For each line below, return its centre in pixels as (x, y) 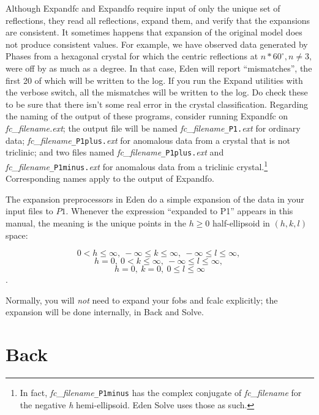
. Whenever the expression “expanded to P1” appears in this (179, 211)
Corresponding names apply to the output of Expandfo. (110, 178)
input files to (29, 211)
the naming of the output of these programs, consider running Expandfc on (147, 116)
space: (17, 235)
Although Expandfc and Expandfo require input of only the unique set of (143, 8)
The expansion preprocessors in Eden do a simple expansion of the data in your (155, 199)
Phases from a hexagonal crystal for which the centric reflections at (132, 56)
